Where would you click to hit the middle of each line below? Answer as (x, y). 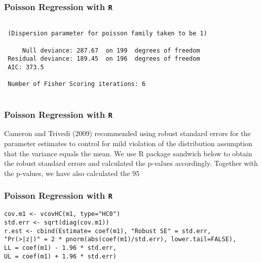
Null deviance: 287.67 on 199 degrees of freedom (111, 50)
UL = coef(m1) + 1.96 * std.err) (60, 256)
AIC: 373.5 (26, 68)
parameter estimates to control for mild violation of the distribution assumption (128, 143)
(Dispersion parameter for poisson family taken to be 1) (107, 34)
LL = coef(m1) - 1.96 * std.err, (60, 248)
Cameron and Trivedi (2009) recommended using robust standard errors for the (127, 133)
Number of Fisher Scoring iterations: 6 (77, 84)
